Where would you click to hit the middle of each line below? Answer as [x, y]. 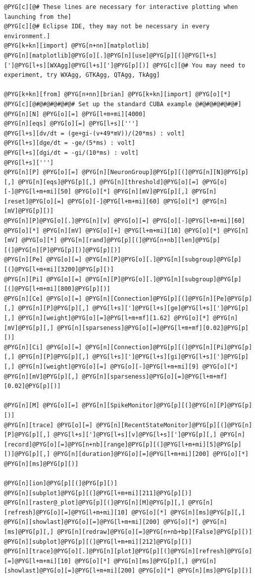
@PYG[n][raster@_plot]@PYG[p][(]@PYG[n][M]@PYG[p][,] [95, 503]
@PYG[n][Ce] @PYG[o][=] [43, 298]
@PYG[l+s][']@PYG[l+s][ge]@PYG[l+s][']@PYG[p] [170, 308]
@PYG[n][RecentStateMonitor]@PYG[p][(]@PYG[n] [174, 425]
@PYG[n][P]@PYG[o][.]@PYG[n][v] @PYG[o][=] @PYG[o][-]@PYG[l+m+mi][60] [125, 221]
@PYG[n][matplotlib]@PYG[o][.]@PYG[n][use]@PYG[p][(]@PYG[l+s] [110, 55]
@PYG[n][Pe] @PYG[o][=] [43, 260]
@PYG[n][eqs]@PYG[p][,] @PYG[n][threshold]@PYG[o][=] [108, 182]
